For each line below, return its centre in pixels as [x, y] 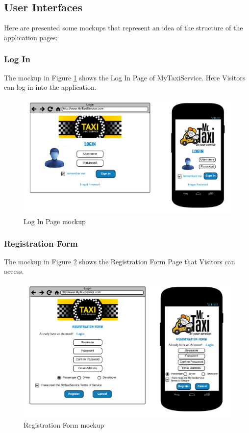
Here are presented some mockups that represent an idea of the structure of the [124, 28]
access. [14, 271]
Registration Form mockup [64, 424]
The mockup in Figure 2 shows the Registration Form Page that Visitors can [120, 261]
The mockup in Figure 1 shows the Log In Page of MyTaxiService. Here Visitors [125, 77]
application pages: [31, 37]
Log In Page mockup [55, 221]
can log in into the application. [50, 87]
